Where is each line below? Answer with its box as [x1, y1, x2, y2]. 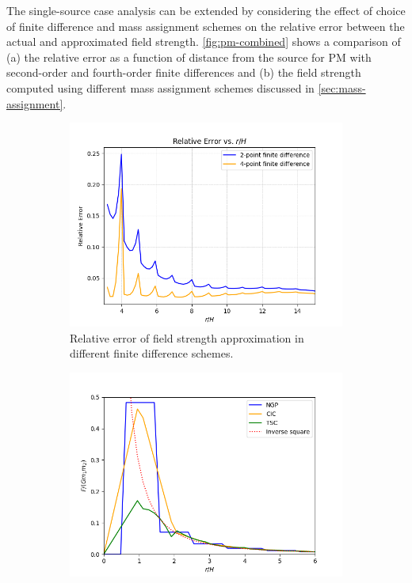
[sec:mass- [318, 79, 366, 96]
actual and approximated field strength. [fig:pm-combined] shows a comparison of [6, 33, 401, 50]
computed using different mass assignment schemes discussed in [6, 79, 315, 96]
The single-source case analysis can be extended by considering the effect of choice [6, 2, 406, 18]
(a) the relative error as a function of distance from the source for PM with [6, 48, 372, 65]
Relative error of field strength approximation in [70, 329, 304, 346]
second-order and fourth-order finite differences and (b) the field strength [6, 64, 361, 81]
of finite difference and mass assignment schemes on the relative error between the [6, 17, 405, 34]
